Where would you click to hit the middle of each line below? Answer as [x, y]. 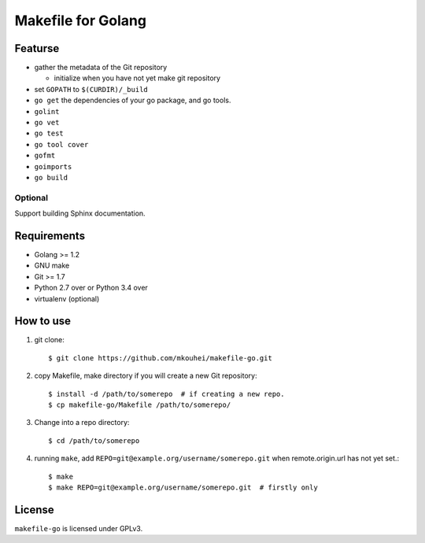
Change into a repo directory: [82, 423]
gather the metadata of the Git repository [101, 68]
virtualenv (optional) [67, 298]
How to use [42, 321]
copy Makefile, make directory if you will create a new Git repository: [146, 376]
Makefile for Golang [81, 20]
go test [49, 133]
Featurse [37, 48]
